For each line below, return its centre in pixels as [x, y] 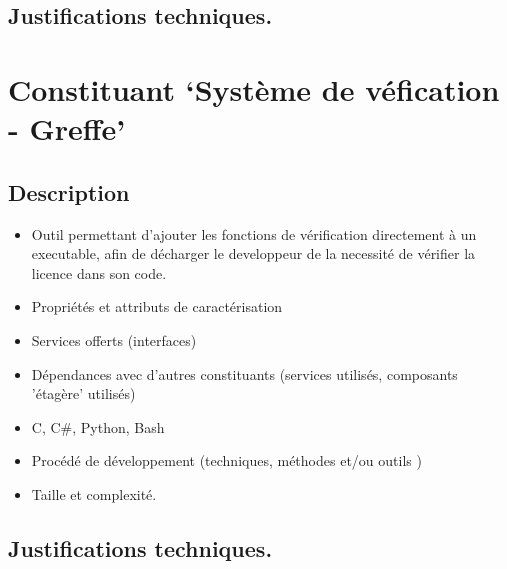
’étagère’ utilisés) [83, 393]
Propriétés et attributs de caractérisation [157, 306]
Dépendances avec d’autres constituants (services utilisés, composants [244, 373]
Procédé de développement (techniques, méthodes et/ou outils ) [226, 460]
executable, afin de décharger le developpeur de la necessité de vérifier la [253, 253]
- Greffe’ [67, 128]
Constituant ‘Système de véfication [254, 88]
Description [69, 191]
